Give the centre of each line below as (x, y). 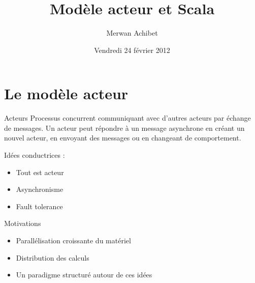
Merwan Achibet (132, 33)
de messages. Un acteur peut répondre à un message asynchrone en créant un (124, 128)
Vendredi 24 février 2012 (132, 50)
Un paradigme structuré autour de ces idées (84, 275)
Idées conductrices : (35, 155)
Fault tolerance (39, 206)
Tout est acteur (40, 172)
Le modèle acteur (66, 93)
